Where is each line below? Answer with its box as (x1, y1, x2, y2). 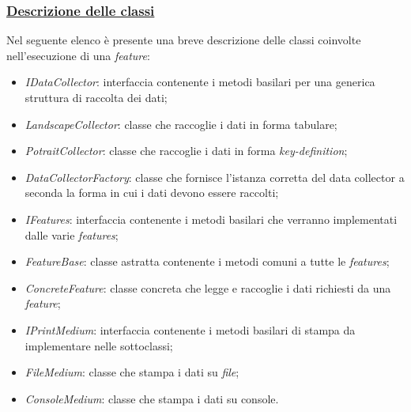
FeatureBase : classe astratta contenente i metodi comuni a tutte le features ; (25, 253, 390, 270)
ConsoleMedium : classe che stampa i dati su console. (25, 390, 279, 406)
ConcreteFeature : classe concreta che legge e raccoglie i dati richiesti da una (25, 279, 391, 296)
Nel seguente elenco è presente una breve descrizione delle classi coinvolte (6, 32, 361, 48)
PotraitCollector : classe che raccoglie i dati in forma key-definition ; (25, 142, 348, 159)
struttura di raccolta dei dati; (25, 89, 168, 105)
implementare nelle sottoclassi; (25, 337, 173, 353)
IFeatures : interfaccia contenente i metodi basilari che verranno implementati (25, 210, 398, 227)
